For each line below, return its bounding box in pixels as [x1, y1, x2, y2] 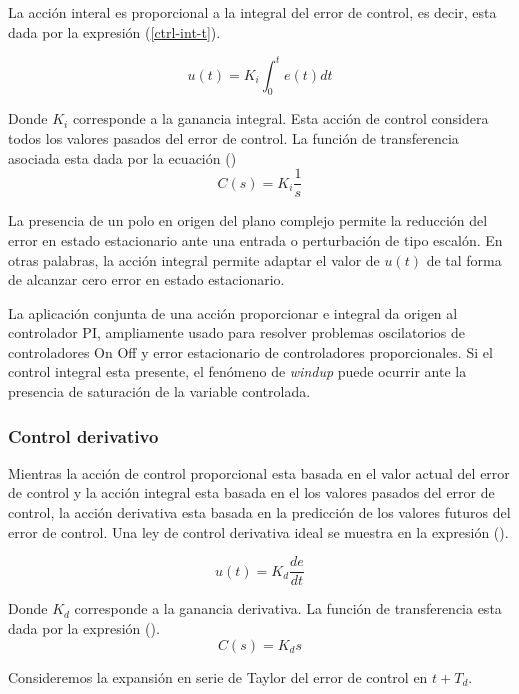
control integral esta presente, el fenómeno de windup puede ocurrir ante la [8, 361, 467, 382]
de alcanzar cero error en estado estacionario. [8, 269, 285, 290]
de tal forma [426, 249, 502, 270]
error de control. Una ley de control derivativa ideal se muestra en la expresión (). [8, 521, 509, 542]
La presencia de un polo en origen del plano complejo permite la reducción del [8, 210, 488, 231]
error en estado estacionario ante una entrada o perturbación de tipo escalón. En [8, 229, 503, 250]
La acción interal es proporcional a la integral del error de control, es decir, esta [8, 2, 497, 22]
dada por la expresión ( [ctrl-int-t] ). [8, 21, 221, 42]
